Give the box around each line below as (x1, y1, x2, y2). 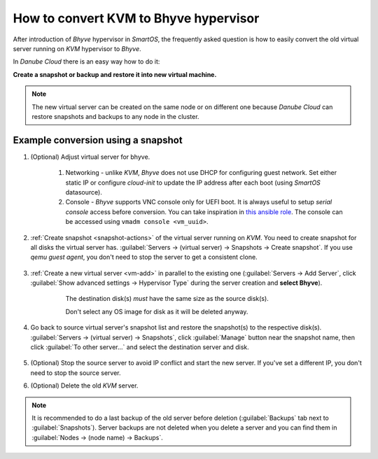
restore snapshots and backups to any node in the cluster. (31, 112, 199, 120)
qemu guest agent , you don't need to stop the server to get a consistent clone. (30, 253, 258, 262)
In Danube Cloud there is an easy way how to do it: (13, 57, 160, 66)
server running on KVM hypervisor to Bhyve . (13, 44, 141, 52)
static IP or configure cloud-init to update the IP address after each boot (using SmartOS (65, 178, 321, 187)
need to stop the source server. (30, 368, 122, 377)
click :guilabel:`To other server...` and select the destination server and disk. (30, 343, 250, 351)
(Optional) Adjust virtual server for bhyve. (30, 153, 150, 161)
